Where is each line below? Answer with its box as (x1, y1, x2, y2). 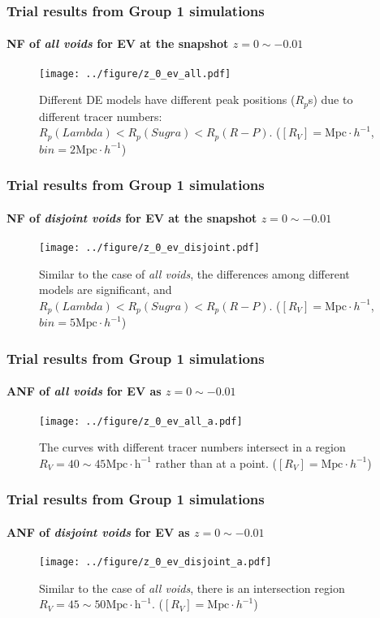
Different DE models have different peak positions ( (39, 91, 296, 108)
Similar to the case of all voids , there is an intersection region (39, 579, 345, 596)
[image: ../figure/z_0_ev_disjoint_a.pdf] (39, 556, 272, 568)
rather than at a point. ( (155, 454, 278, 471)
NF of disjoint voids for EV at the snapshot (6, 209, 257, 226)
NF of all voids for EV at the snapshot (6, 35, 229, 52)
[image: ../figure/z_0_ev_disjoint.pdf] (39, 242, 261, 254)
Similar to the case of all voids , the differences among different (39, 265, 350, 282)
